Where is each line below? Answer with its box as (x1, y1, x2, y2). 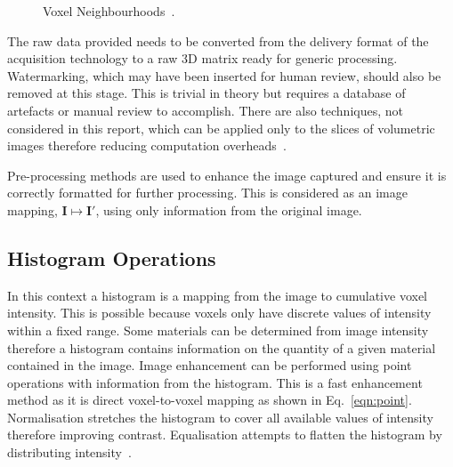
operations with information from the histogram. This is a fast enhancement (7, 373, 423, 391)
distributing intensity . (7, 443, 132, 462)
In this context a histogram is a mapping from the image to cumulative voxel (7, 286, 427, 304)
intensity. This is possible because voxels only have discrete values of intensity (7, 303, 432, 322)
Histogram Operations (7, 244, 216, 271)
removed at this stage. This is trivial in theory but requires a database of (7, 84, 406, 102)
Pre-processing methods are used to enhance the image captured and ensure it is (7, 165, 447, 184)
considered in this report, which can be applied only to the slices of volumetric (7, 118, 435, 137)
